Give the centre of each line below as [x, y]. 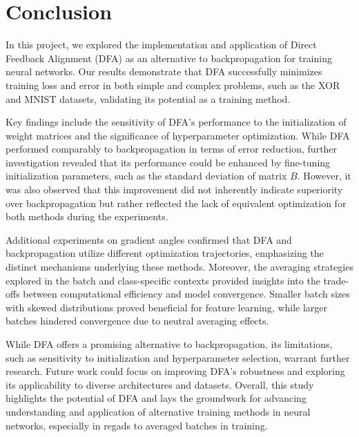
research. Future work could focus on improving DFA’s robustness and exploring [175, 371]
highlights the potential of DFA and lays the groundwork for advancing [156, 398]
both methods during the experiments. [87, 216]
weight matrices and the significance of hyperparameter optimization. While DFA [178, 135]
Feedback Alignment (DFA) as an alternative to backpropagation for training [169, 58]
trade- [336, 280]
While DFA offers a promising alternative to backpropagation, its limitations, [169, 344]
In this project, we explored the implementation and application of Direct [161, 45]
